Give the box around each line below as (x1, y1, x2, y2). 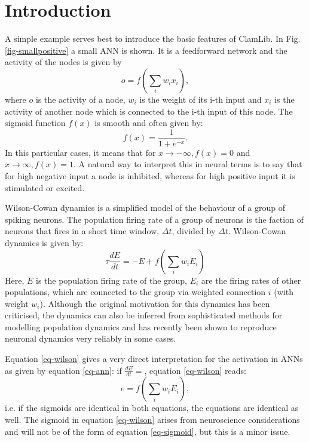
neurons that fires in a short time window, (5, 225, 160, 237)
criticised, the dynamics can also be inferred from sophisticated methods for (5, 309, 283, 321)
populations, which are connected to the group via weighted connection (5, 286, 266, 298)
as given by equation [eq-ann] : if (5, 364, 122, 376)
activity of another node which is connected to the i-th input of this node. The (5, 105, 293, 117)
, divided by (172, 225, 216, 237)
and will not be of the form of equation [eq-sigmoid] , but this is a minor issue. (5, 425, 290, 437)
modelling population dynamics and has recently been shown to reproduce (5, 320, 277, 333)
